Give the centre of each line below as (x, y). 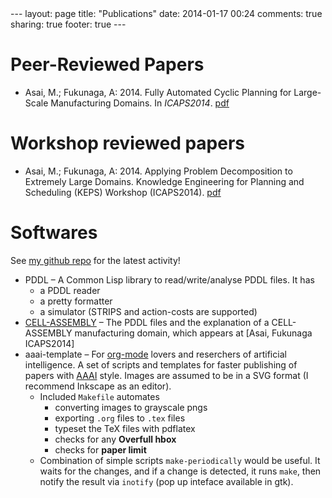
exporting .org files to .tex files (120, 418)
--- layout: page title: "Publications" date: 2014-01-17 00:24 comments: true (166, 13)
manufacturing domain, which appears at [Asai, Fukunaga (193, 333)
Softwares (54, 233)
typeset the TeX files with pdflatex (125, 428)
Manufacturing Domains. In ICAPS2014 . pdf (140, 103)
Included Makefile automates (99, 396)
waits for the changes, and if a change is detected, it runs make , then (180, 471)
